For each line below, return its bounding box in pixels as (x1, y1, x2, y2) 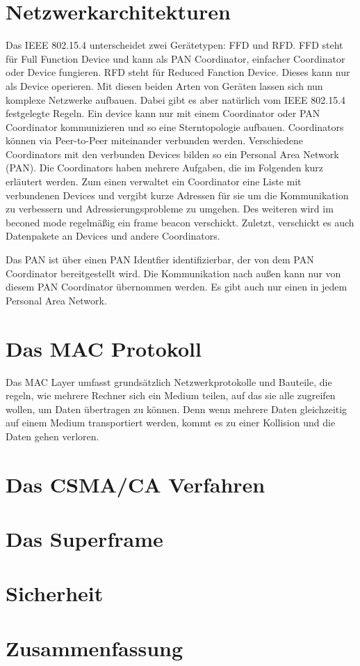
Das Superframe (6, 525, 163, 553)
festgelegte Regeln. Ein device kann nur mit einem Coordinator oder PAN (6, 106, 320, 121)
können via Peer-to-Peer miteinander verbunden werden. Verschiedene (6, 133, 304, 148)
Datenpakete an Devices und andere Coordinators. (6, 229, 220, 243)
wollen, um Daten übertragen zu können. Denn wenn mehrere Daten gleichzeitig (6, 401, 347, 416)
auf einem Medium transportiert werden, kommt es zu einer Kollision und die (6, 415, 336, 430)
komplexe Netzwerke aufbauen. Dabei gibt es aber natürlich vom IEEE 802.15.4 (6, 92, 346, 107)
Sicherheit (6, 579, 104, 607)
